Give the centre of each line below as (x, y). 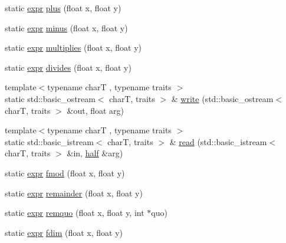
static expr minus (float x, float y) (66, 27)
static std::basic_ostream (50, 98)
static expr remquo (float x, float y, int (75, 213)
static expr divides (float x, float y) (68, 67)
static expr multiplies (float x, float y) (73, 47)
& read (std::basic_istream (218, 141)
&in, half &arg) (95, 153)
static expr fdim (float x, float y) (64, 232)
